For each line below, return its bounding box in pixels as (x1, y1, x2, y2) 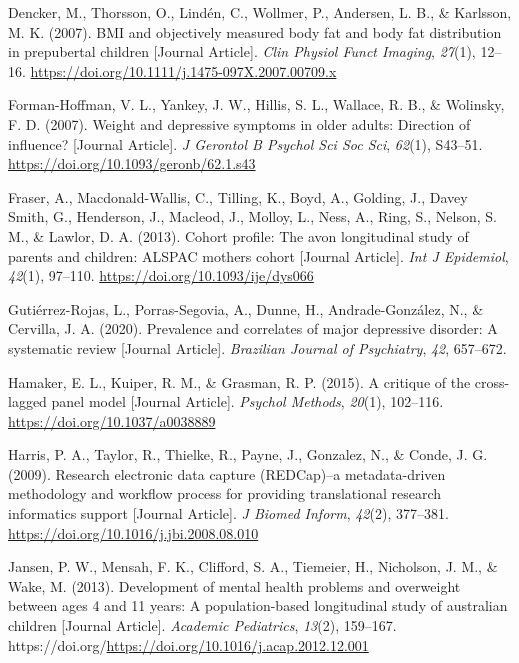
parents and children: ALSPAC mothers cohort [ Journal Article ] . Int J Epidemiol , (8, 245, 509, 266)
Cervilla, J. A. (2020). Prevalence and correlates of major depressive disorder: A (8, 318, 498, 339)
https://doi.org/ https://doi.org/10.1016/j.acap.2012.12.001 (8, 634, 369, 655)
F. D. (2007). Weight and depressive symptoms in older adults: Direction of (8, 113, 471, 134)
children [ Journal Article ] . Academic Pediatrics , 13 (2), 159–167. (8, 615, 397, 636)
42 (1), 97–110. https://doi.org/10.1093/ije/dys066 (8, 265, 314, 286)
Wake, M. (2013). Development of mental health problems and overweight (8, 575, 461, 596)
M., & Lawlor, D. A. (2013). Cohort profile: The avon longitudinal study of (8, 225, 469, 246)
